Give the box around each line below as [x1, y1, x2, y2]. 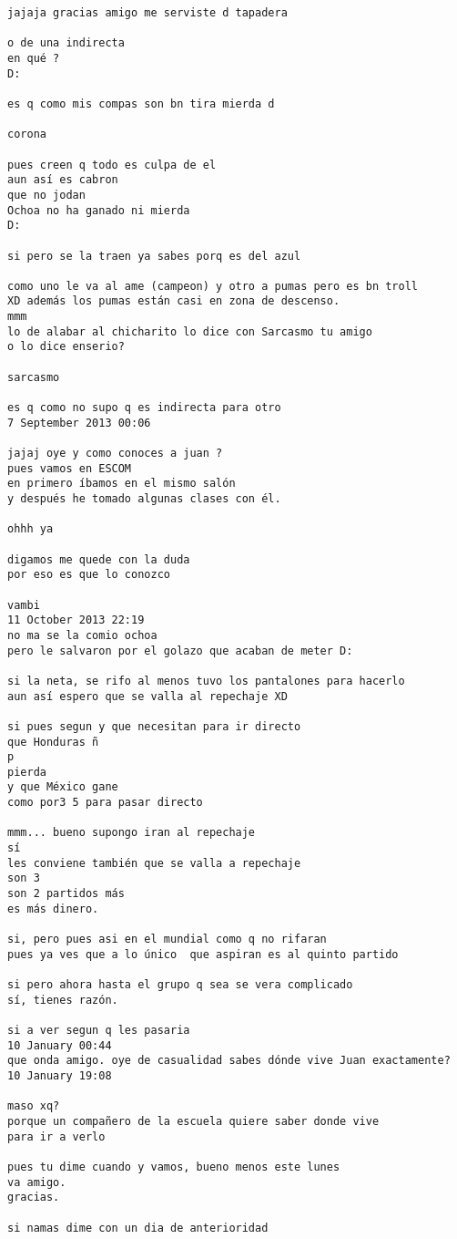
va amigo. [7, 1175, 66, 1189]
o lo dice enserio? [7, 340, 125, 354]
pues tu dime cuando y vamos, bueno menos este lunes [7, 1160, 340, 1173]
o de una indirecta [7, 36, 125, 50]
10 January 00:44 [7, 1038, 112, 1052]
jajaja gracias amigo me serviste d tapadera [7, 6, 288, 19]
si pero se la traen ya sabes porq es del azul [7, 249, 301, 263]
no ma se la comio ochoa [7, 628, 157, 642]
